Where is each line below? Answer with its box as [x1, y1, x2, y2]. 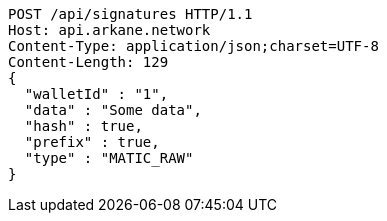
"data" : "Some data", [24, 102, 202, 118]
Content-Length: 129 [8, 54, 169, 70]
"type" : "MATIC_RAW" [24, 150, 194, 166]
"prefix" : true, [24, 134, 160, 150]
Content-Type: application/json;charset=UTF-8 [8, 38, 379, 54]
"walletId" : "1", [24, 86, 169, 102]
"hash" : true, [24, 118, 143, 134]
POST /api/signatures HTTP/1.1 [8, 6, 253, 22]
